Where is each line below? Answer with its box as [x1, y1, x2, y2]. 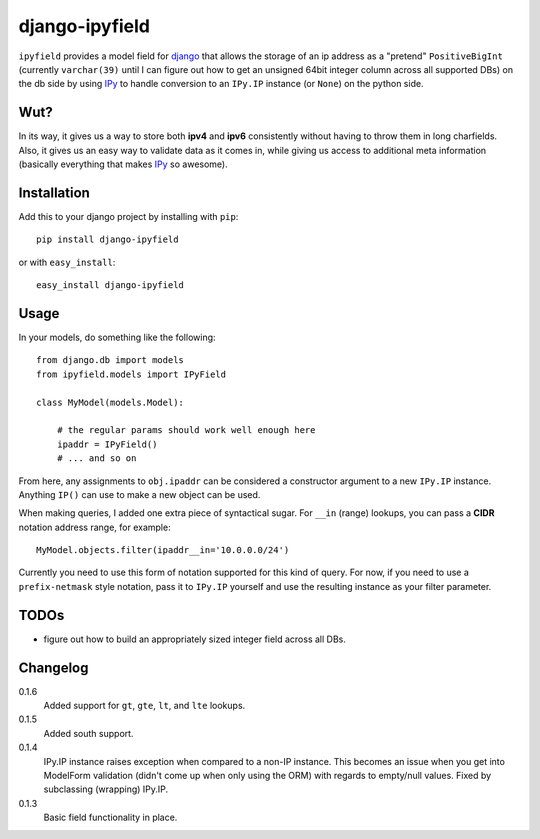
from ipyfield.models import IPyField [36, 368, 227, 380]
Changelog [18, 659, 89, 676]
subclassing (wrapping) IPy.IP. [43, 783, 169, 795]
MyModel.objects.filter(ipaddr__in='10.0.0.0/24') [36, 545, 290, 556]
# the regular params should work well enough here [56, 425, 316, 436]
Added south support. [43, 727, 134, 739]
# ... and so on [56, 453, 137, 464]
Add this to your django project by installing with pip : [18, 210, 239, 222]
